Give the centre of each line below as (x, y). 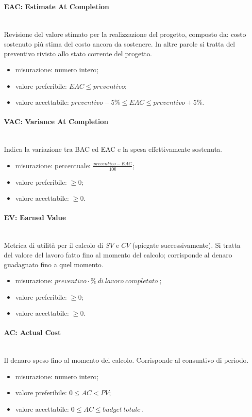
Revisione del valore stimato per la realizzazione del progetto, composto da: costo (125, 34)
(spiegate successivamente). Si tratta (186, 245)
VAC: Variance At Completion (56, 121)
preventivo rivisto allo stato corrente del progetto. (78, 53)
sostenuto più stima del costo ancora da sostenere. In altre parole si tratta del (119, 43)
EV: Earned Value (35, 217)
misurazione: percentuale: (53, 165)
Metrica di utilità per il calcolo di (54, 245)
